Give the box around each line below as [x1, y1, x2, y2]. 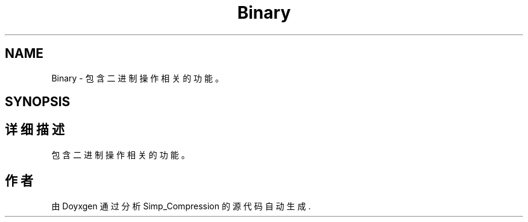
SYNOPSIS [5, 94, 71, 110]
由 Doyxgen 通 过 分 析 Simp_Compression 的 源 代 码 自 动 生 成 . [51, 200, 311, 211]
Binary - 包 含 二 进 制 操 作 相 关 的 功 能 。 [51, 72, 224, 83]
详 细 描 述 [5, 122, 64, 138]
